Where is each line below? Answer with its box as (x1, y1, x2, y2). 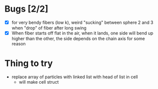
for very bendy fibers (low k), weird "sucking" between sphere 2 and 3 (11, 19, 154, 25)
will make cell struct (18, 79, 59, 85)
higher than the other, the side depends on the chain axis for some (11, 36, 145, 42)
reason (11, 41, 26, 47)
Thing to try (4, 58, 53, 69)
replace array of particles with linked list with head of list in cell (11, 74, 138, 80)
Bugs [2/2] (4, 3, 49, 15)
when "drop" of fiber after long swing (11, 25, 87, 31)
